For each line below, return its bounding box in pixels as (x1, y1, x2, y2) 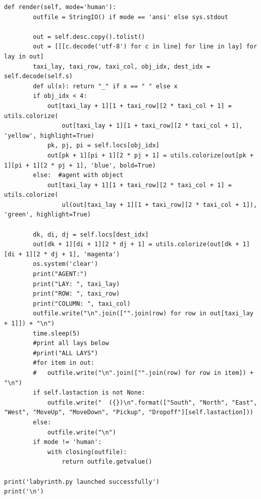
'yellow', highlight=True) (4, 132, 94, 139)
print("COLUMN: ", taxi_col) (33, 300, 131, 307)
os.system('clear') (33, 260, 98, 268)
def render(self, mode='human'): (4, 4, 116, 11)
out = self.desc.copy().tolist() (33, 33, 145, 40)
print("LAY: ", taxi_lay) (33, 280, 120, 288)
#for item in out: (33, 359, 94, 367)
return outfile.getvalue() (62, 458, 152, 466)
